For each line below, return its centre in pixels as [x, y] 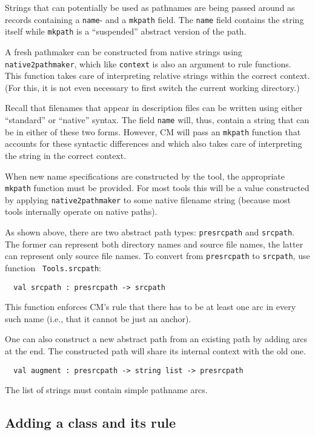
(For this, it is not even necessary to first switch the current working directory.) [152, 87]
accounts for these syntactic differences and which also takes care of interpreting [154, 143]
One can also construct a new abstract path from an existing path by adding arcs [156, 339]
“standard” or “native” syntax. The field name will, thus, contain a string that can [157, 120]
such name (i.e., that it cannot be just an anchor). [98, 318]
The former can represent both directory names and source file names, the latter [154, 244]
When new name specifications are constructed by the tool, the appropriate [145, 176]
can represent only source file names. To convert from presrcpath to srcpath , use [157, 256]
